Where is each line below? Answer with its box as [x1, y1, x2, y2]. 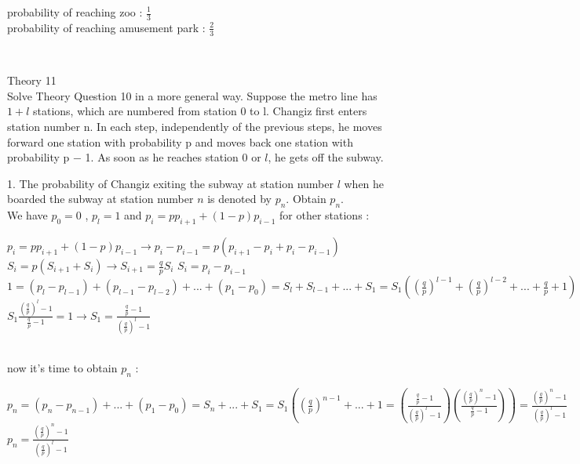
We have [7, 207, 48, 223]
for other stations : [279, 207, 370, 223]
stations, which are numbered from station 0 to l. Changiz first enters [32, 103, 367, 119]
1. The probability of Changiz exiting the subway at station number [7, 175, 334, 191]
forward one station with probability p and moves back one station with [7, 133, 353, 150]
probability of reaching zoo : [7, 4, 143, 20]
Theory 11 [7, 72, 57, 89]
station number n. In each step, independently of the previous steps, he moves [7, 118, 382, 135]
